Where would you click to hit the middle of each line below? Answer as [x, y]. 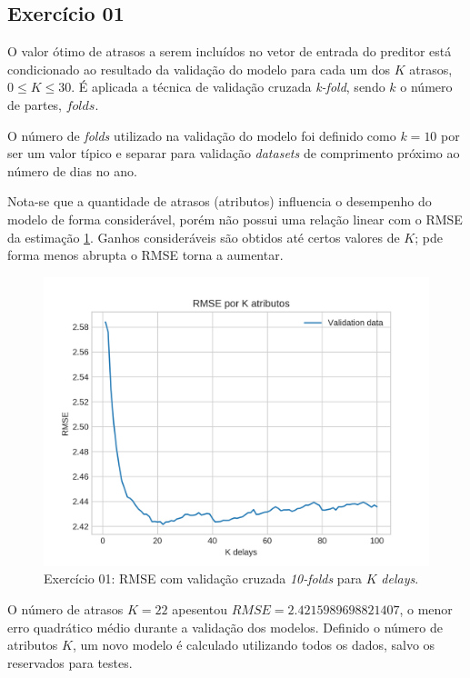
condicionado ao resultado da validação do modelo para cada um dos [199, 69]
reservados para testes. [70, 662]
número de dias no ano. [72, 170]
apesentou [200, 608]
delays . [400, 578]
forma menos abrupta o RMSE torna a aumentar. [145, 255]
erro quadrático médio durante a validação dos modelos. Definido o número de [225, 627]
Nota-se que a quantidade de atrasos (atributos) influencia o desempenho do [220, 201]
